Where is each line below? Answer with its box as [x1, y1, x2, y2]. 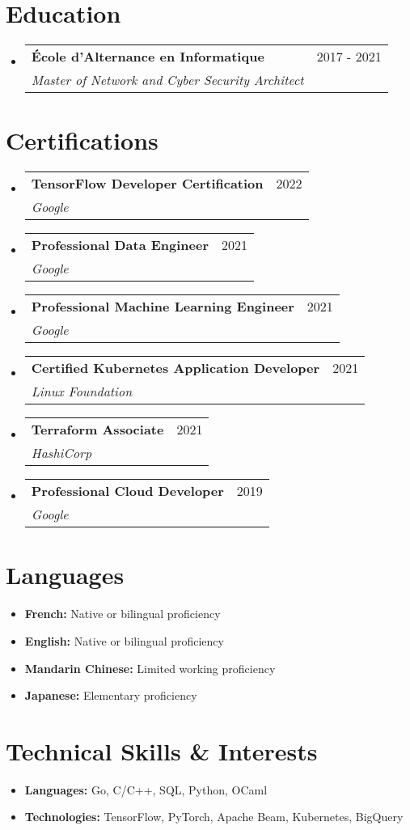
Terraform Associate [31, 420, 164, 439]
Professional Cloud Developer [31, 481, 224, 501]
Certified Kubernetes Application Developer [31, 358, 320, 378]
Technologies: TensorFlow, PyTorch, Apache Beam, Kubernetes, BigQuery [24, 808, 404, 825]
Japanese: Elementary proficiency [24, 687, 197, 704]
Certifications [6, 124, 159, 157]
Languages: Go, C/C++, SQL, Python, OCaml [24, 781, 268, 798]
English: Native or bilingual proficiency [24, 632, 224, 649]
